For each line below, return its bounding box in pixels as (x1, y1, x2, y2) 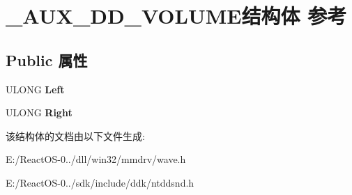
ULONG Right (6, 105, 72, 120)
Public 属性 (6, 49, 88, 70)
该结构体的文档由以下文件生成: (6, 128, 145, 143)
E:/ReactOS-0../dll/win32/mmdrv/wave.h (6, 152, 186, 166)
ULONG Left (6, 81, 65, 96)
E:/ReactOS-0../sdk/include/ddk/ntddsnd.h (6, 175, 194, 189)
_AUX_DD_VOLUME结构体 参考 (6, 1, 347, 30)
